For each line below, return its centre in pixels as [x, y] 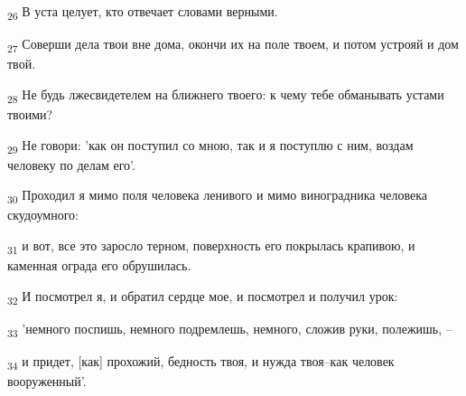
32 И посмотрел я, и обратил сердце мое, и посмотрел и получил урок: [203, 297]
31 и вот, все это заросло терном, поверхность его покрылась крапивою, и [211, 246]
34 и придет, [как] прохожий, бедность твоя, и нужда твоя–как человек [201, 362]
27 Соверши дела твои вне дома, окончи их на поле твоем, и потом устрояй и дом [233, 45]
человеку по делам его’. [71, 164]
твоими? [30, 113]
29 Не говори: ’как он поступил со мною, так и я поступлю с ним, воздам [210, 146]
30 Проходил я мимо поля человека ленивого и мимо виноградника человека [217, 196]
